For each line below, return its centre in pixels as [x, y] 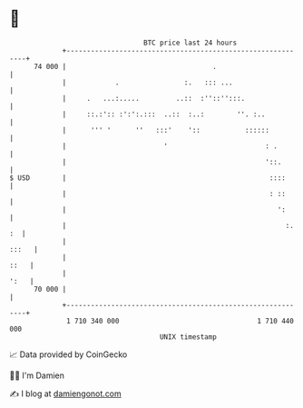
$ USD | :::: [147, 178]
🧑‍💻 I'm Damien [37, 375]
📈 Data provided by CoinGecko [68, 354]
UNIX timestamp [188, 337]
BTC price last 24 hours [191, 43]
